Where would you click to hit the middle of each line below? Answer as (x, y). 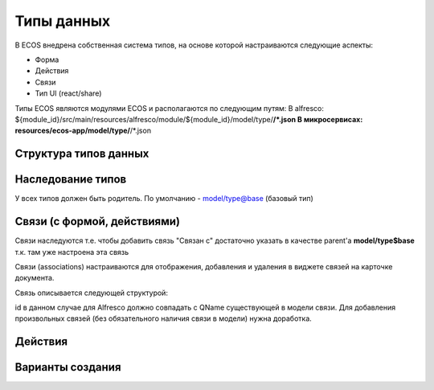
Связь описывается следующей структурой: (92, 293)
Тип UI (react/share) (68, 93)
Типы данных (63, 21)
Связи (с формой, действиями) (98, 222)
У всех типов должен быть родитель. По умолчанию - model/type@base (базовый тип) (164, 199)
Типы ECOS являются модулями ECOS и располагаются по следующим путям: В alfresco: (170, 108)
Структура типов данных (82, 154)
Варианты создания (68, 367)
